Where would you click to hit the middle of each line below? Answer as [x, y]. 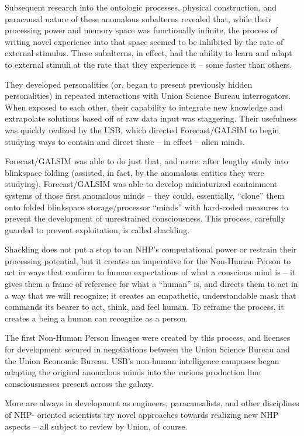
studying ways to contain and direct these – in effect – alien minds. [125, 141]
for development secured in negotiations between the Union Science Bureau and [147, 349]
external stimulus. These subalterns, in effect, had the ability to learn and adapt [148, 53]
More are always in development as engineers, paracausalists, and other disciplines [152, 403]
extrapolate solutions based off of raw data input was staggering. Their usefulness [151, 118]
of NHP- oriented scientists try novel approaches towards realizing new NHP [142, 414]
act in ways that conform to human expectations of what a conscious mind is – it [150, 272]
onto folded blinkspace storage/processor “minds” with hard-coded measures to [146, 207]
